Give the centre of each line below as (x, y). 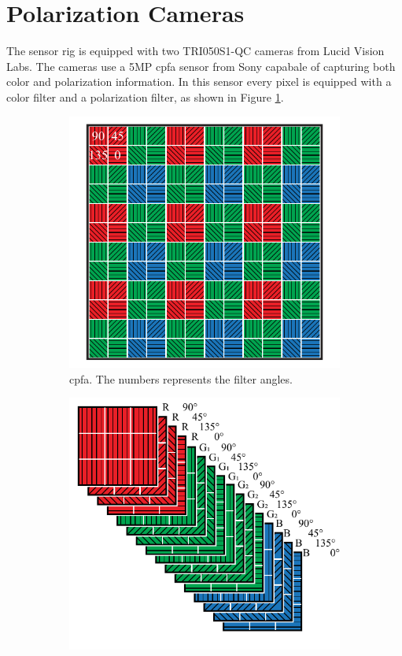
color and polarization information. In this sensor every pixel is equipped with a (199, 82)
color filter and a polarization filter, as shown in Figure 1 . (145, 96)
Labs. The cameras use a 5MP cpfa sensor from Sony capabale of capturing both (201, 66)
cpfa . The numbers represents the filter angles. (181, 378)
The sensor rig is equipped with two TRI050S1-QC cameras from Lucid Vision (195, 51)
